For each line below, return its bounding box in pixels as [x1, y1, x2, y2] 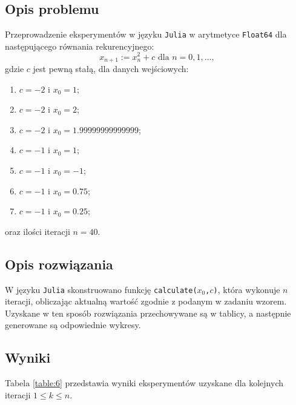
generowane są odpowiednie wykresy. [5, 318, 141, 331]
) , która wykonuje [213, 283, 280, 295]
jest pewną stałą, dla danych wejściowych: [33, 62, 189, 74]
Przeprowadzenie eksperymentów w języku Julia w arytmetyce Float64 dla [5, 28, 287, 41]
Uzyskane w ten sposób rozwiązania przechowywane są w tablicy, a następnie [5, 306, 291, 319]
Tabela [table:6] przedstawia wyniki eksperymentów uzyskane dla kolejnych [5, 377, 283, 389]
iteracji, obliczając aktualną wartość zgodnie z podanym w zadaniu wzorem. [5, 295, 287, 308]
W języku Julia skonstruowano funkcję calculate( [5, 283, 197, 295]
